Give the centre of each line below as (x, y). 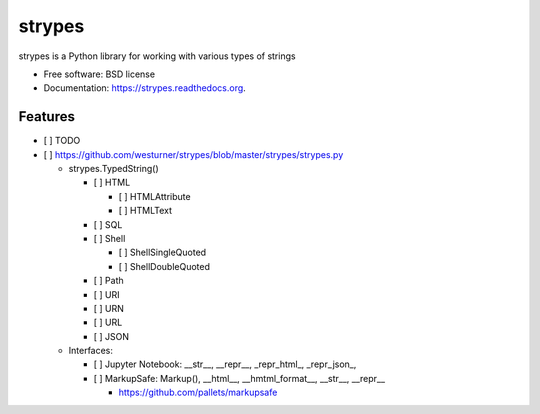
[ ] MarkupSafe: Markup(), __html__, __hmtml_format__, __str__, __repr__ (239, 378)
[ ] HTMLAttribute (154, 196)
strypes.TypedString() (113, 169)
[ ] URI (106, 294)
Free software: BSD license (99, 74)
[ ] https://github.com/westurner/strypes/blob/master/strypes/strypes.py (193, 154)
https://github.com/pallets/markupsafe (198, 392)
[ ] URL (108, 322)
